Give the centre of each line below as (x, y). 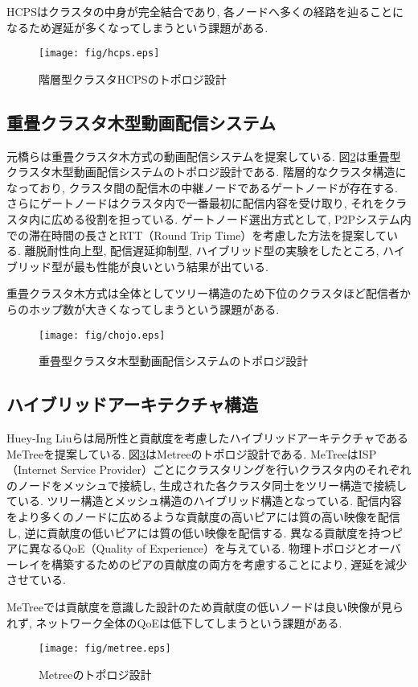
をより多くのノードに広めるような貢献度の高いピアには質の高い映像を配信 (203, 516)
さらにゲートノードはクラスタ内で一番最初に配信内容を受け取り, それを (196, 203)
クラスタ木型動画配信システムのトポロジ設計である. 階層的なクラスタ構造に (207, 172)
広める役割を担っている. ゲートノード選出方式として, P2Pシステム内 (231, 219)
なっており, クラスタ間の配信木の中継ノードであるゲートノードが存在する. (202, 187)
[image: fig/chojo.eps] (102, 335)
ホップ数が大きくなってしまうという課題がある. (154, 309)
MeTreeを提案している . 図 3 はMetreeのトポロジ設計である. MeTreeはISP (192, 453)
